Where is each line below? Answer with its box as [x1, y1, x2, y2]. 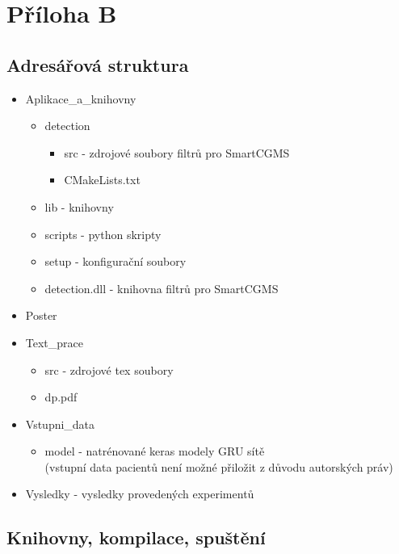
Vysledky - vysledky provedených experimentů [25, 485, 254, 502]
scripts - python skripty [44, 225, 162, 242]
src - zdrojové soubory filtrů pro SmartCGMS [64, 144, 290, 161]
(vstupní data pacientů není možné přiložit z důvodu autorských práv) [44, 458, 393, 475]
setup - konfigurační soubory [44, 253, 187, 270]
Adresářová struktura [6, 52, 189, 77]
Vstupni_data [25, 415, 95, 432]
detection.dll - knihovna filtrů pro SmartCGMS [44, 279, 279, 296]
